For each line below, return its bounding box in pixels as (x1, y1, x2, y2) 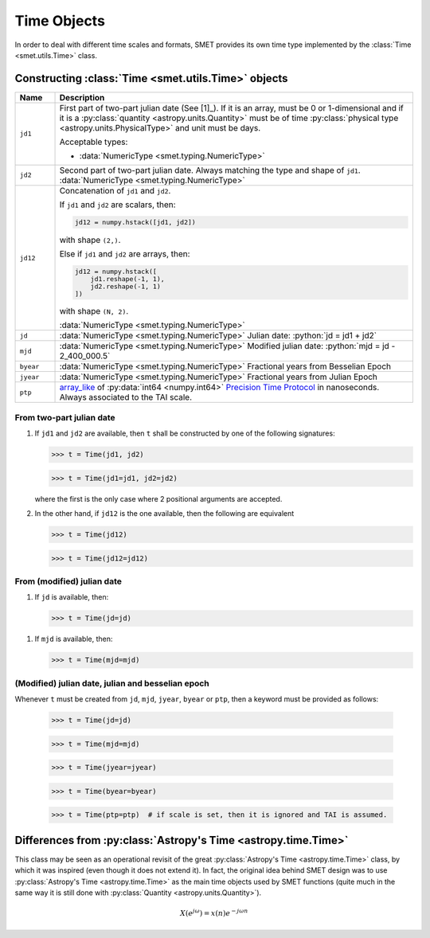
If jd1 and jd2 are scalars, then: (59, 199, 176, 210)
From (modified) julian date (14, 576, 123, 587)
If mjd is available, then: (34, 634, 113, 644)
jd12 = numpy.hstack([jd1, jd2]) (74, 217, 197, 226)
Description (59, 92, 105, 103)
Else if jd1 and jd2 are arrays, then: (59, 248, 190, 259)
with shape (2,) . (59, 234, 121, 245)
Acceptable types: (59, 136, 128, 147)
